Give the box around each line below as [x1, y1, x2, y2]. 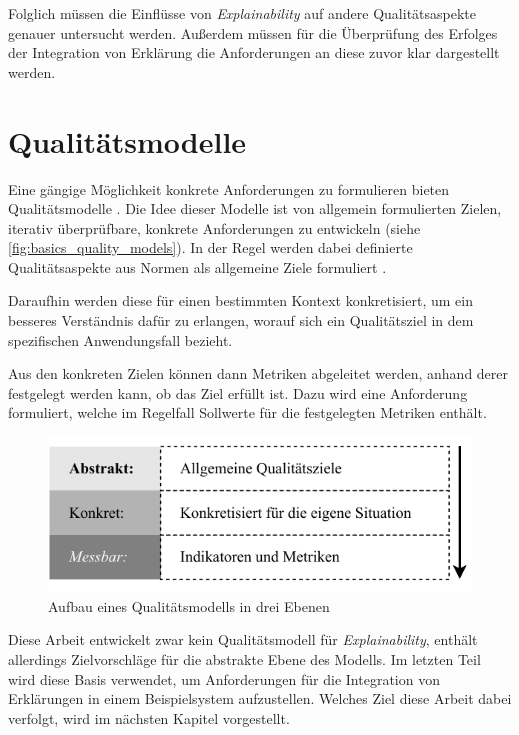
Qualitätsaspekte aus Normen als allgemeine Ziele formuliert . [8, 256, 387, 277]
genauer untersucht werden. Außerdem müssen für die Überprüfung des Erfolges [8, 22, 498, 43]
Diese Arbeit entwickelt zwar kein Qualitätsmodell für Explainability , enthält [8, 629, 478, 650]
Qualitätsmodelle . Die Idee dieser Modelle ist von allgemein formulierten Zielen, [8, 198, 502, 219]
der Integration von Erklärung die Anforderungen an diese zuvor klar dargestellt [8, 42, 500, 63]
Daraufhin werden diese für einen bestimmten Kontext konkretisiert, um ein [8, 290, 473, 311]
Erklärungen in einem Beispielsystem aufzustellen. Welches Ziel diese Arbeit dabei [8, 688, 512, 709]
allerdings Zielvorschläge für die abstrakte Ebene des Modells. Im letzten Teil [8, 649, 481, 669]
